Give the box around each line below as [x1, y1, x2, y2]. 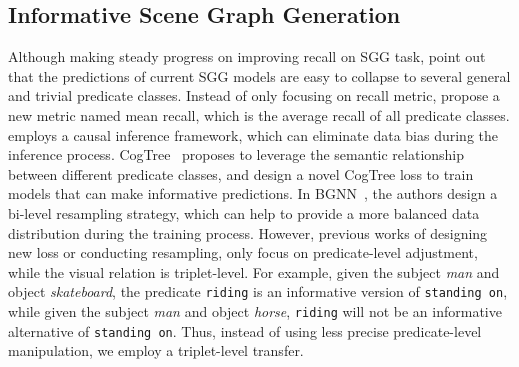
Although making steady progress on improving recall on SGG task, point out [8, 46, 486, 67]
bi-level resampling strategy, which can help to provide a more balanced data [8, 202, 480, 223]
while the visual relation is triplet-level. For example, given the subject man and [8, 261, 500, 282]
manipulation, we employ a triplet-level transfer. [8, 340, 304, 361]
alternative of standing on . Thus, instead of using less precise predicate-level [8, 320, 482, 341]
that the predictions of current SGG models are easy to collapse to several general [8, 65, 511, 86]
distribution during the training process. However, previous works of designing [8, 222, 488, 243]
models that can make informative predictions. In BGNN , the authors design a [8, 183, 498, 204]
